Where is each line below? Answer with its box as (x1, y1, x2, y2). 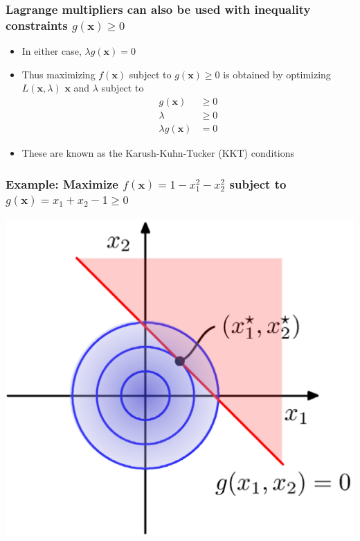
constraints (6, 16, 68, 33)
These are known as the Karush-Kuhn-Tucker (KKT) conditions (21, 146, 294, 160)
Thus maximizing (21, 67, 96, 81)
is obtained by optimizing (223, 67, 331, 81)
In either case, (21, 44, 82, 58)
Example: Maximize (6, 175, 118, 192)
